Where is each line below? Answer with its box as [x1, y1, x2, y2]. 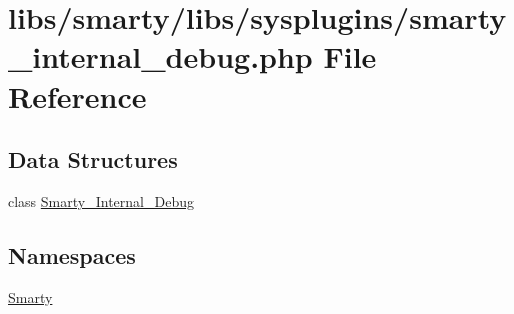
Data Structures [8, 144, 178, 175]
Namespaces [8, 239, 136, 270]
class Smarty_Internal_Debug [8, 190, 194, 211]
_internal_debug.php [8, 36, 313, 77]
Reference [8, 75, 147, 116]
